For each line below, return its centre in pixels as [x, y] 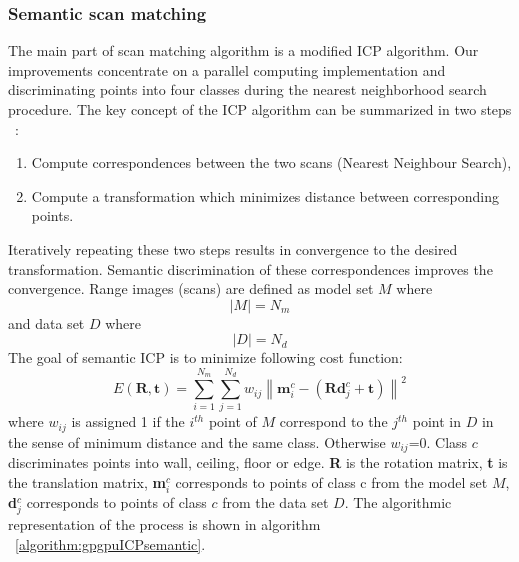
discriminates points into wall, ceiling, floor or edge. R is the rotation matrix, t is [258, 462]
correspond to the [333, 421]
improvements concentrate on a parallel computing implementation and [227, 69]
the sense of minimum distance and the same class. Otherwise [197, 441]
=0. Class [438, 441]
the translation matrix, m [87, 481]
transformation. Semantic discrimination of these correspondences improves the [250, 268]
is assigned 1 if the [128, 421]
